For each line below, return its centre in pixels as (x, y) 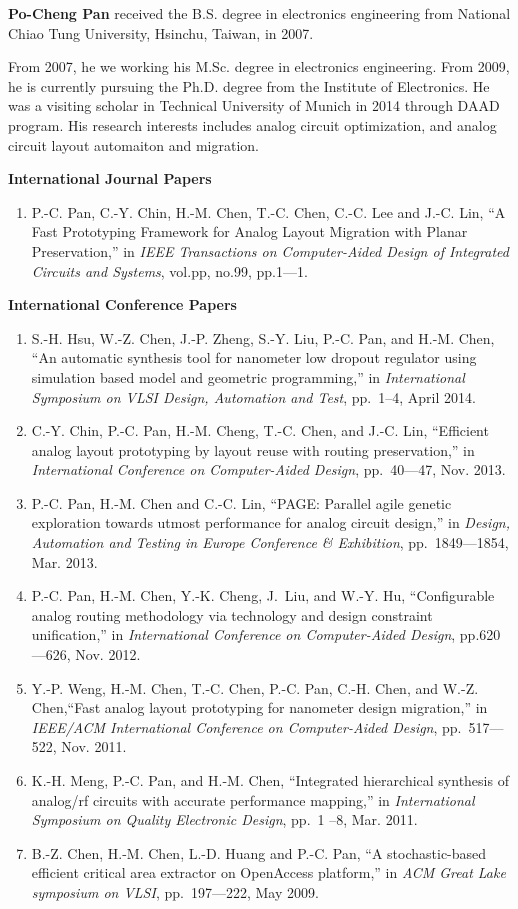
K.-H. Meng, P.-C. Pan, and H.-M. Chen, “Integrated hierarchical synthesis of (270, 780)
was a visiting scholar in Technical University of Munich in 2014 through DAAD (254, 105)
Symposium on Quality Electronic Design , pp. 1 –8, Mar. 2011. (224, 819)
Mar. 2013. (64, 561)
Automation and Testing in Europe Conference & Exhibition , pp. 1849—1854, (270, 542)
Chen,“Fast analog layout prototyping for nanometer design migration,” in (259, 707)
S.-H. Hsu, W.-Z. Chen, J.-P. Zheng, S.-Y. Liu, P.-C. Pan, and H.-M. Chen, (263, 337)
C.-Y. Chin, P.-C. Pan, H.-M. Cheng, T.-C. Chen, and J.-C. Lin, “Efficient (260, 430)
